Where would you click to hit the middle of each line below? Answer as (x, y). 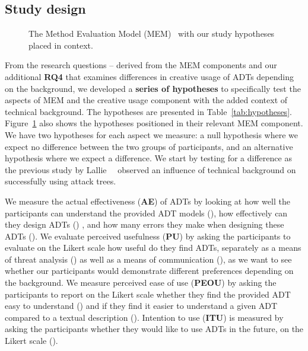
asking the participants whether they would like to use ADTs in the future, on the (154, 329)
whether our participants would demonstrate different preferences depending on (149, 271)
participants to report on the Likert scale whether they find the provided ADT (148, 294)
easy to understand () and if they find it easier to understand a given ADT (141, 306)
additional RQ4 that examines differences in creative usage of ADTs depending (149, 76)
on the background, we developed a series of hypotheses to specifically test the (153, 88)
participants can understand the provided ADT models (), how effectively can (146, 213)
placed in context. (61, 45)
